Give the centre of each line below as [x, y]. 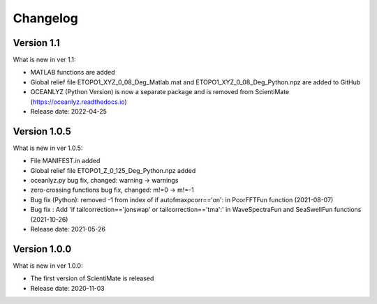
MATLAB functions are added [73, 73]
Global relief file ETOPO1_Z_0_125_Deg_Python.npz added [113, 170]
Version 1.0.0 [42, 249]
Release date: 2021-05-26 [68, 229]
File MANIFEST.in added [65, 161]
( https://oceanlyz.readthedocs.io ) [79, 102]
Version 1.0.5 [42, 131]
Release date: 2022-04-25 [69, 112]
